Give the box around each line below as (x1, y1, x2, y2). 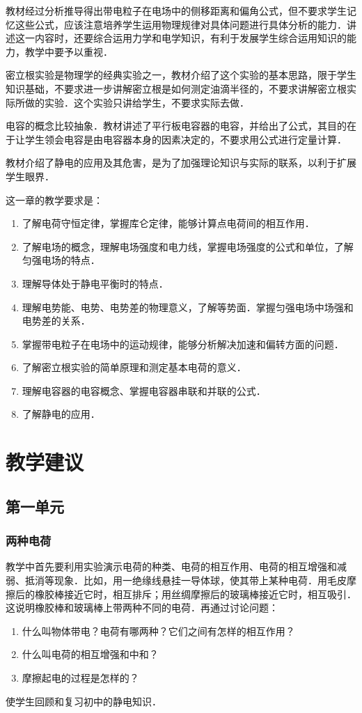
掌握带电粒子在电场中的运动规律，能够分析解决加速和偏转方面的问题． (22, 336, 344, 351)
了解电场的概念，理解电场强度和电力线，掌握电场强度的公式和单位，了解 (22, 239, 354, 253)
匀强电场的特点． (22, 253, 100, 267)
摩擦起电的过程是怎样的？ (22, 671, 139, 684)
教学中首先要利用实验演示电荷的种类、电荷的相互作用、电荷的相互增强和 (6, 559, 337, 574)
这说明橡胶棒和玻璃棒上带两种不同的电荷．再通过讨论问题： (6, 600, 278, 615)
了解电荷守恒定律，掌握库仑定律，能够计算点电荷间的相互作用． (22, 216, 315, 230)
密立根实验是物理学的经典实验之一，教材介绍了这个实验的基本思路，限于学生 (6, 68, 356, 82)
